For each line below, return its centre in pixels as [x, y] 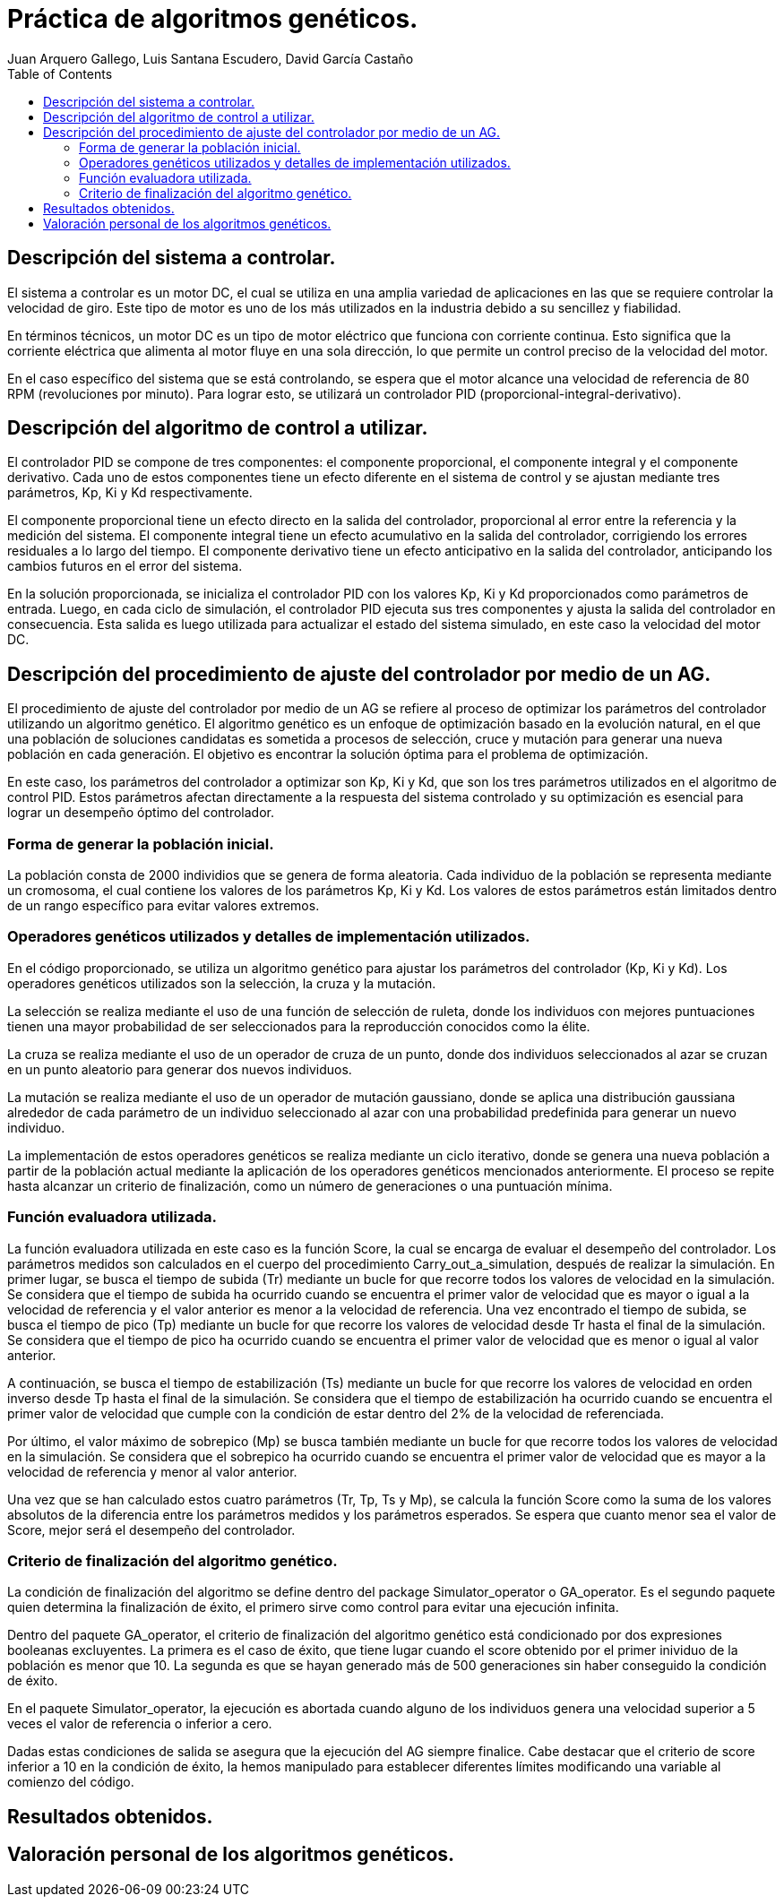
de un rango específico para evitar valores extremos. [164, 906]
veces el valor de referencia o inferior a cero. [140, 1724]
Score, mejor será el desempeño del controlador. [151, 1529]
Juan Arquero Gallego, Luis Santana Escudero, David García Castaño [211, 58]
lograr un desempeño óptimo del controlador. [141, 813]
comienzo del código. [71, 1782]
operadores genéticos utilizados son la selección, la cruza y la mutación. [222, 983]
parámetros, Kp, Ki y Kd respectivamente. [130, 493]
